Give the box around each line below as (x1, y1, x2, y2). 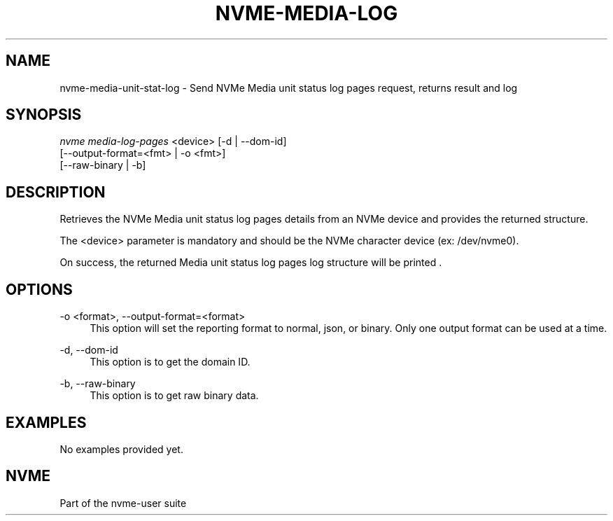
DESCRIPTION (6, 183, 106, 201)
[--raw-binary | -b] (59, 159, 146, 172)
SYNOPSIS (6, 106, 82, 124)
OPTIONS (6, 280, 73, 298)
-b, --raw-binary (59, 377, 136, 390)
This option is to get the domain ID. (90, 356, 251, 368)
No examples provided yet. (59, 443, 183, 455)
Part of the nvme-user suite (59, 496, 187, 509)
